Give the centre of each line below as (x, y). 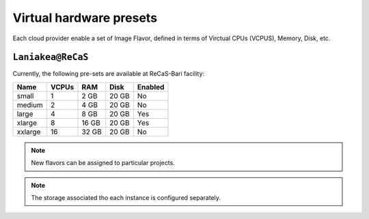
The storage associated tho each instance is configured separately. (126, 198)
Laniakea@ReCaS (51, 57)
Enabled (151, 87)
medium (30, 104)
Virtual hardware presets (85, 18)
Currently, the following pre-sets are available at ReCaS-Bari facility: (109, 74)
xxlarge (29, 132)
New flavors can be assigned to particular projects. (103, 163)
